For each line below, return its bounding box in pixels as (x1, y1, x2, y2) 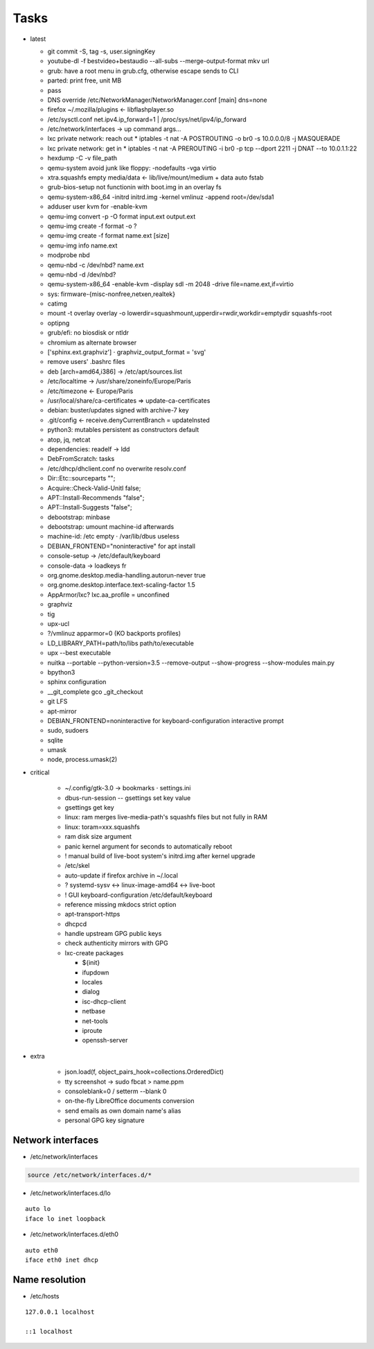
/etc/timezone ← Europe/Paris (47, 387, 134, 395)
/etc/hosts (30, 1291, 60, 1300)
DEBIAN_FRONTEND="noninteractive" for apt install (47, 541, 195, 550)
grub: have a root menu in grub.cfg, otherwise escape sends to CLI (47, 67, 239, 75)
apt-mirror (47, 707, 78, 715)
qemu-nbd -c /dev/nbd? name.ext (47, 261, 144, 269)
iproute (82, 1027, 103, 1034)
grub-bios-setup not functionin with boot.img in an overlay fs (47, 183, 222, 191)
